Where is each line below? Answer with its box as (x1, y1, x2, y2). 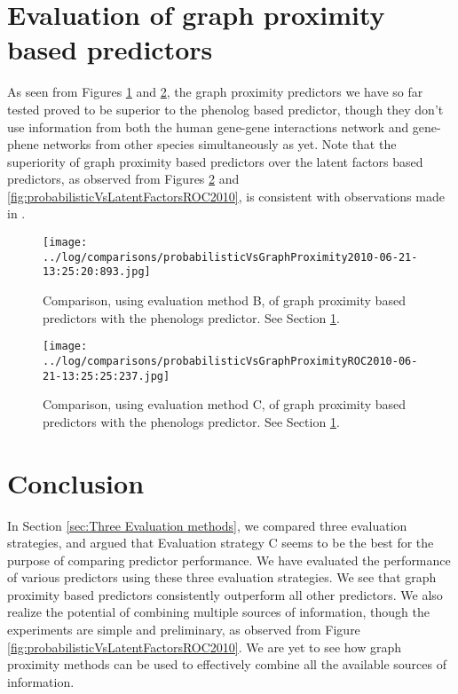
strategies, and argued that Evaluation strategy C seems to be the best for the (7, 533, 434, 552)
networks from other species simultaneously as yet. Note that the (43, 135, 397, 154)
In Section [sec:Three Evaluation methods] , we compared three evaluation (7, 516, 407, 534)
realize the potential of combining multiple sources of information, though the (7, 603, 430, 621)
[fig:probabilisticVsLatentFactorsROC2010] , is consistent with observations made (7, 186, 445, 205)
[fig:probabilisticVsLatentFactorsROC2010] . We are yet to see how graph (7, 637, 402, 656)
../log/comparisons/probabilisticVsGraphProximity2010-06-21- (43, 250, 418, 264)
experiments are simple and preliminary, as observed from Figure (7, 620, 360, 639)
